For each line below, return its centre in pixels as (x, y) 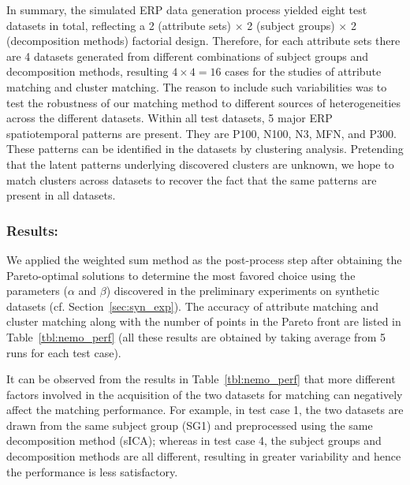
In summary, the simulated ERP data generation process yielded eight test (187, 9)
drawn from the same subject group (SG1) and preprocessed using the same (190, 425)
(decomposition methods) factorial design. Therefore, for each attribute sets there (203, 41)
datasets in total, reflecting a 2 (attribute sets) (119, 25)
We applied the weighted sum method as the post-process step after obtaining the (204, 259)
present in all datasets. (61, 195)
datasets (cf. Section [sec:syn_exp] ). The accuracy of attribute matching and (193, 306)
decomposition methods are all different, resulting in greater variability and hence (204, 456)
